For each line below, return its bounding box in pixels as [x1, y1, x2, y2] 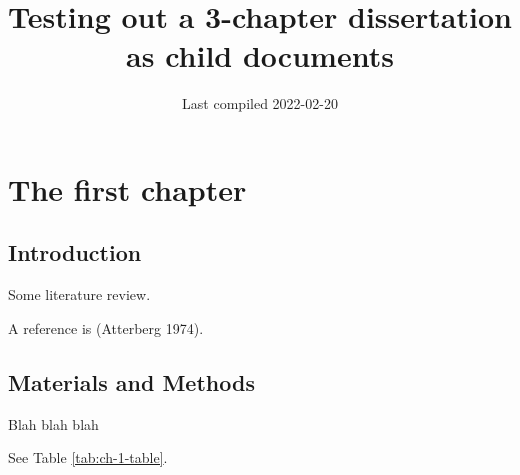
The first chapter [8, 168, 247, 209]
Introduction [8, 237, 142, 268]
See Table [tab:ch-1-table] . [8, 447, 168, 468]
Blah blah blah [8, 413, 99, 434]
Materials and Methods [8, 366, 255, 397]
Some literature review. [8, 284, 151, 305]
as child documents [126, 35, 394, 76]
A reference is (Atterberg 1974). [8, 317, 204, 338]
